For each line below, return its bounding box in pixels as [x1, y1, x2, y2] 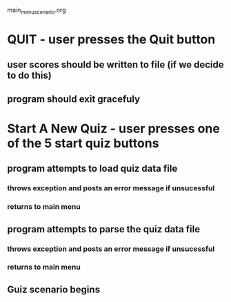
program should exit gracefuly [7, 93, 140, 105]
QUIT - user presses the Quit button [7, 31, 216, 47]
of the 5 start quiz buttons [7, 135, 159, 151]
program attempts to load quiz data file [7, 163, 178, 174]
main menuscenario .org [7, 6, 66, 16]
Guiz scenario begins [7, 283, 101, 295]
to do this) [7, 70, 52, 81]
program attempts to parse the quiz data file [7, 223, 201, 235]
